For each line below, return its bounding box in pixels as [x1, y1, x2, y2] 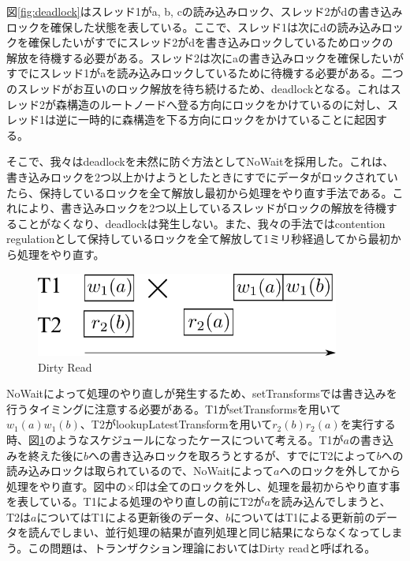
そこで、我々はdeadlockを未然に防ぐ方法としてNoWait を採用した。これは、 [6, 153, 394, 170]
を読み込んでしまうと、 [270, 493, 391, 510]
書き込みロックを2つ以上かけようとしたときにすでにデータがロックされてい [6, 168, 398, 185]
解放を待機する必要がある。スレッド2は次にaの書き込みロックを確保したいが [6, 49, 404, 65]
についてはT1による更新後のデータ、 [36, 508, 226, 525]
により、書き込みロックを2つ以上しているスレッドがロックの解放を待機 [17, 200, 386, 216]
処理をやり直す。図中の [6, 477, 127, 494]
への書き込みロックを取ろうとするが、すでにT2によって [88, 447, 377, 463]
